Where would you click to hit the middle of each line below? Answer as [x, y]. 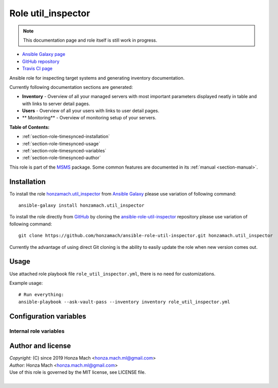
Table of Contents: [29, 127]
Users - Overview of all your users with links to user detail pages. [91, 111]
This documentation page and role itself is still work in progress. [90, 40]
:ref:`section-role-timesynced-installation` [66, 137]
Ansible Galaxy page [44, 54]
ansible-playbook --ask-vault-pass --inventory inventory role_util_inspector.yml [124, 302]
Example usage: [26, 283]
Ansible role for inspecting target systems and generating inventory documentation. [97, 78]
